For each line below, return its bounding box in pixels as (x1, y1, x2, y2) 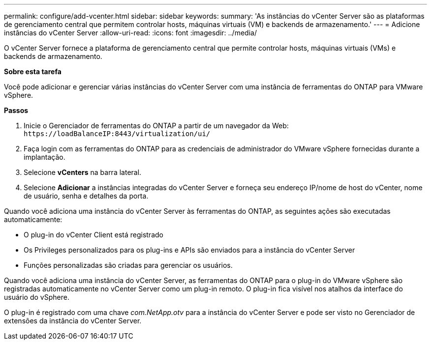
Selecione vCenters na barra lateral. (24, 168, 142, 176)
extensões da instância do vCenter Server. (4, 316, 142, 325)
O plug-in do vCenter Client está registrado (24, 230, 163, 239)
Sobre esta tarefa (4, 67, 62, 76)
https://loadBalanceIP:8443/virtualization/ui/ (24, 130, 211, 138)
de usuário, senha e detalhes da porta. (24, 192, 149, 200)
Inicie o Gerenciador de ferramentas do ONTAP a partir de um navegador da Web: (24, 121, 289, 130)
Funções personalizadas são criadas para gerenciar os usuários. (24, 261, 233, 269)
